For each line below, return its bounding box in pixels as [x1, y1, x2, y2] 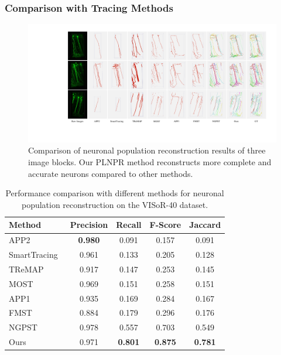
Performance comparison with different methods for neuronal [5, 187, 224, 199]
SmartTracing [9, 248, 58, 261]
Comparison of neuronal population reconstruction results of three [28, 144, 266, 156]
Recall [116, 219, 142, 231]
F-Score [149, 219, 181, 231]
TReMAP [9, 262, 44, 275]
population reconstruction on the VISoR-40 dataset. [21, 198, 208, 210]
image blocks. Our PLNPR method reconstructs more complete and [28, 156, 272, 168]
